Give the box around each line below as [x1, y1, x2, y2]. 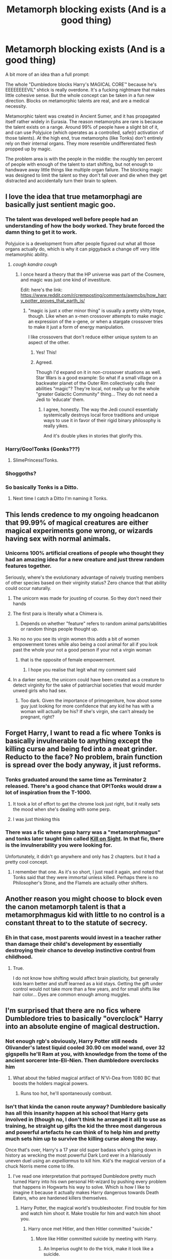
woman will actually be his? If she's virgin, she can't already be [20, 708, 154, 714]
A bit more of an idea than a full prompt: [5, 71, 90, 78]
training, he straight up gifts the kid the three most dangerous [5, 1122, 162, 1130]
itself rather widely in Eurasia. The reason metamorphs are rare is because [5, 118, 163, 124]
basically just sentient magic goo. [5, 200, 116, 209]
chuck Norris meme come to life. [5, 1163, 74, 1169]
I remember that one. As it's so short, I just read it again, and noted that [12, 869, 164, 875]
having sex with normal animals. [5, 534, 111, 543]
